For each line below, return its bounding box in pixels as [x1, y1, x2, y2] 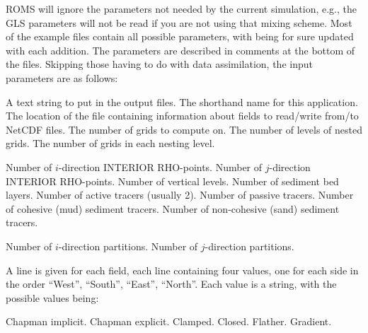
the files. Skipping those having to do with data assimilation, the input [6, 57, 313, 71]
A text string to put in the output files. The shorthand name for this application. [6, 94, 358, 109]
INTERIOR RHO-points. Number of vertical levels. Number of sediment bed [6, 173, 339, 188]
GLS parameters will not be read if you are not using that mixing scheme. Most [6, 15, 352, 30]
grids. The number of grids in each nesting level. [6, 136, 215, 151]
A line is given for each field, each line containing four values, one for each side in [6, 262, 359, 277]
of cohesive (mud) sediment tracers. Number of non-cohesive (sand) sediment [6, 201, 340, 216]
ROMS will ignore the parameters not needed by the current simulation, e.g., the [6, 1, 357, 16]
